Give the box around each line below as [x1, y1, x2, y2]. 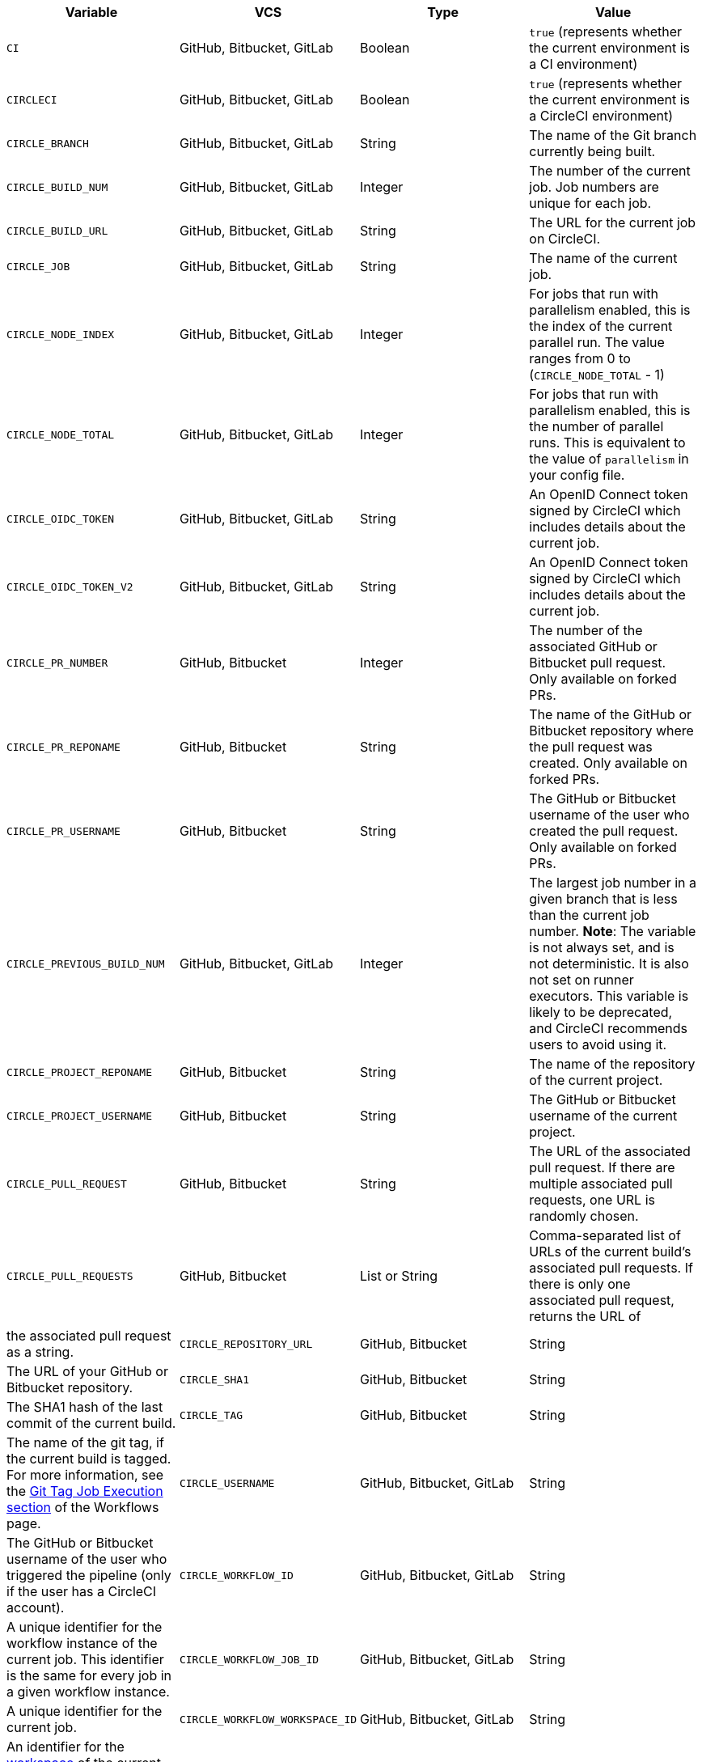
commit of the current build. [6, 1415, 176, 1431]
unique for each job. [529, 195, 652, 211]
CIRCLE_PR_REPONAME [6, 740, 121, 753]
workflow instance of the [6, 1635, 158, 1651]
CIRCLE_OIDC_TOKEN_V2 [6, 580, 133, 593]
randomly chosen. [529, 1208, 639, 1224]
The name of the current [529, 250, 678, 266]
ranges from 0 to [529, 350, 631, 366]
